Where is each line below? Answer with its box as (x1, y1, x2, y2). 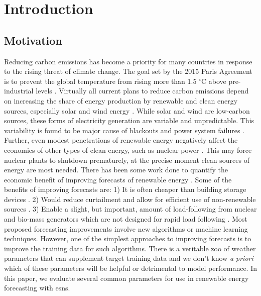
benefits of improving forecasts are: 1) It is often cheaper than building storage (4, 184, 246, 194)
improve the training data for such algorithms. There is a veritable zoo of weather (4, 243, 256, 253)
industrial (4, 85, 34, 96)
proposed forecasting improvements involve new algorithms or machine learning (4, 223, 248, 234)
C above (201, 75, 226, 86)
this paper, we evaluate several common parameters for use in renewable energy (4, 272, 249, 283)
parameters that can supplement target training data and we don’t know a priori (4, 253, 253, 263)
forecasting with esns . (4, 282, 70, 293)
